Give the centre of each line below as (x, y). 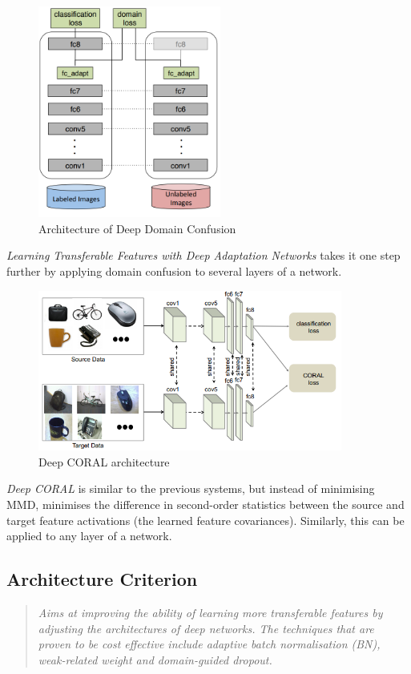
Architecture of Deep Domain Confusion (137, 228)
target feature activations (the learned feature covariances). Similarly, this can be (205, 520)
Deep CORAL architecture (104, 461)
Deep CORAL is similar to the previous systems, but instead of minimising (191, 488)
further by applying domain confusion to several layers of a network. (174, 270)
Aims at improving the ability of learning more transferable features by (210, 612)
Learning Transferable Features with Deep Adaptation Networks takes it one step (203, 255)
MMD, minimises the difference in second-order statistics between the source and (205, 504)
